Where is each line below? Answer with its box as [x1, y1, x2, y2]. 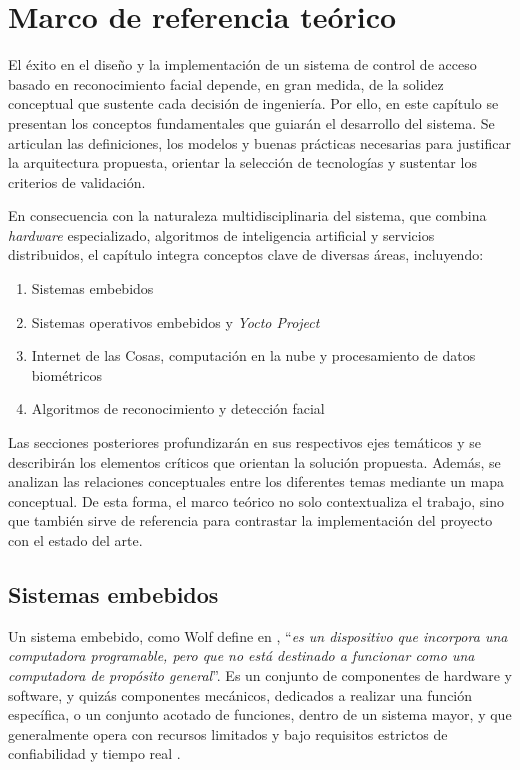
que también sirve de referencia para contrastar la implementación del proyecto [8, 510, 493, 531]
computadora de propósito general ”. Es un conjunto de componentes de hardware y [8, 664, 513, 685]
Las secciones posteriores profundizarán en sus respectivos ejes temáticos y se [8, 432, 481, 453]
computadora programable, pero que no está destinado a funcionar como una [8, 645, 475, 666]
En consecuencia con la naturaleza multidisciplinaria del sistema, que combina [8, 205, 487, 226]
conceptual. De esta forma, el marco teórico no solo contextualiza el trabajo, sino [8, 490, 504, 511]
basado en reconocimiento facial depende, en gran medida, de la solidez [8, 73, 444, 94]
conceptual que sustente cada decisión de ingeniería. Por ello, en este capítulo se [8, 93, 499, 114]
